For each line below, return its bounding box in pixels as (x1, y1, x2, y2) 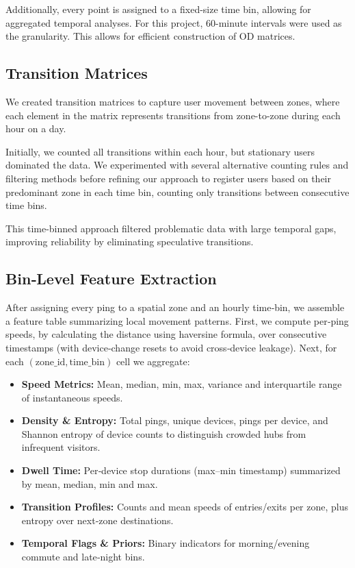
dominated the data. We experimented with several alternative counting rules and (5, 158, 349, 172)
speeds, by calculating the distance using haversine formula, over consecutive (5, 327, 327, 341)
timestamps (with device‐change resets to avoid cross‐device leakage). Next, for (5, 340, 337, 354)
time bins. (5, 198, 47, 212)
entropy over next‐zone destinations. (21, 513, 174, 527)
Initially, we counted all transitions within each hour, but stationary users (5, 144, 315, 158)
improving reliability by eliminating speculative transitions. (5, 234, 254, 249)
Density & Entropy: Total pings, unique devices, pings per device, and (21, 413, 328, 428)
